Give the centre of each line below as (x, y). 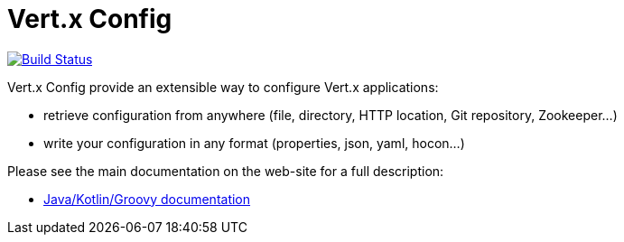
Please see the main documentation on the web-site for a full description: (226, 171)
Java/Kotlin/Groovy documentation (147, 199)
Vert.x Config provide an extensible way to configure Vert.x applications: (223, 87)
